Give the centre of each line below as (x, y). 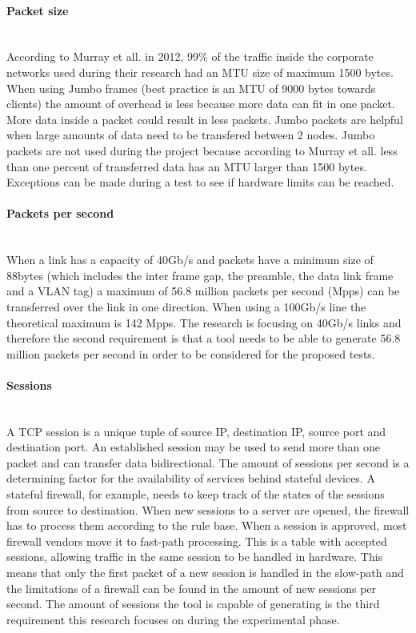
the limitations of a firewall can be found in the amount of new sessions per (192, 588)
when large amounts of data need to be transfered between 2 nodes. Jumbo (191, 135)
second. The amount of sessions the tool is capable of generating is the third (193, 604)
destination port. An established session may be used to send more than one (193, 447)
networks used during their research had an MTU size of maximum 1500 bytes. (200, 72)
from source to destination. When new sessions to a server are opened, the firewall (208, 509)
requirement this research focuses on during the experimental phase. (173, 619)
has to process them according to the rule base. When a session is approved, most (207, 525)
